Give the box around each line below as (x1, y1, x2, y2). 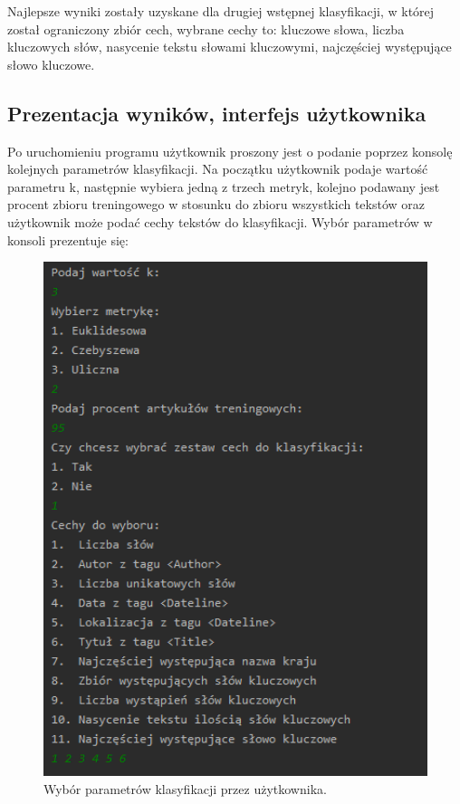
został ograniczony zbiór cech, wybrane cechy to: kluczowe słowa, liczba (7, 19, 405, 38)
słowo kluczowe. (7, 54, 95, 73)
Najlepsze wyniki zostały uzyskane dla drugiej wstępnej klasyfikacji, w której (7, 2, 435, 20)
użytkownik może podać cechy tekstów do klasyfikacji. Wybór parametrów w (7, 212, 433, 231)
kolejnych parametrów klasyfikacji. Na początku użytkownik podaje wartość (7, 159, 428, 178)
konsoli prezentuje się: (7, 230, 129, 249)
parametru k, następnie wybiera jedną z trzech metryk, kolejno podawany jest (7, 177, 440, 196)
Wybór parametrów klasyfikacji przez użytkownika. (43, 779, 327, 798)
